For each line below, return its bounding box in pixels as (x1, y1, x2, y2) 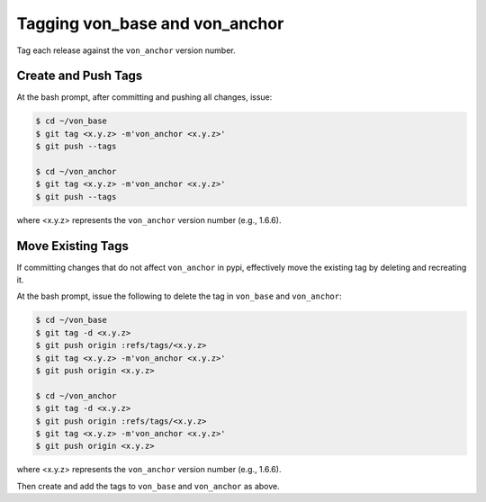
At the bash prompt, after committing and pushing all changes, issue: (16, 92, 273, 103)
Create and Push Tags (16, 68, 143, 84)
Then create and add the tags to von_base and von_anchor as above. (16, 480, 280, 491)
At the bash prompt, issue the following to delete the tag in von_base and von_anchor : (16, 291, 342, 301)
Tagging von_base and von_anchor (16, 13, 284, 33)
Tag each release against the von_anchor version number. (16, 45, 236, 56)
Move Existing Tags (16, 238, 130, 254)
